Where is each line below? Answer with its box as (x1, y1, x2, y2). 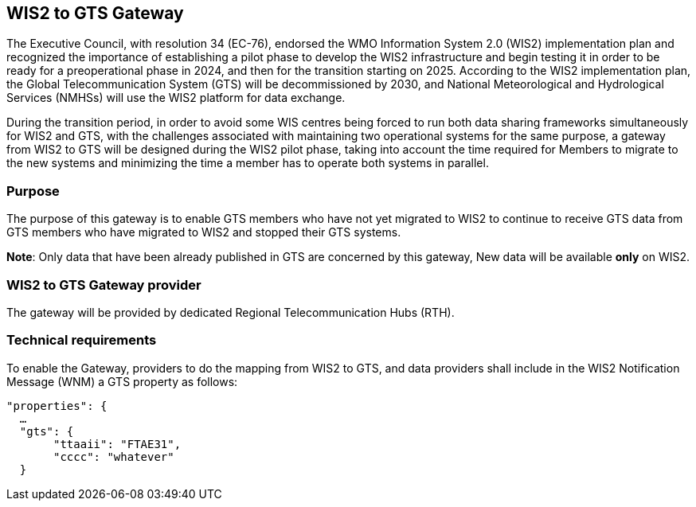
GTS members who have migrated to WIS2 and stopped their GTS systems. (6, 225, 401, 240)
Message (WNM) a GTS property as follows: (6, 374, 238, 388)
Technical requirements (6, 332, 157, 349)
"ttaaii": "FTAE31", (53, 437, 182, 450)
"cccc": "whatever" (53, 450, 174, 463)
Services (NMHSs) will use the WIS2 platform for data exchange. (6, 91, 346, 105)
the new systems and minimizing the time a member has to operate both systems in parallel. (6, 156, 489, 170)
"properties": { (6, 399, 108, 412)
